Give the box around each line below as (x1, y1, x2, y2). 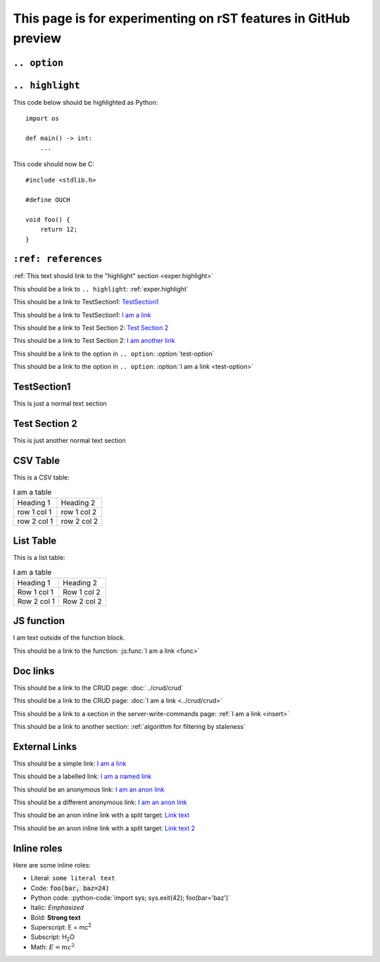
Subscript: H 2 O (30, 933, 75, 943)
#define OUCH (25, 196, 70, 204)
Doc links (13, 665, 55, 677)
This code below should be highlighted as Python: (13, 98, 158, 106)
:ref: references (13, 254, 103, 265)
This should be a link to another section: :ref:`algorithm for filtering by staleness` (13, 722, 246, 730)
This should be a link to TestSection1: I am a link (13, 311, 151, 319)
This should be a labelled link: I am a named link (13, 772, 152, 781)
